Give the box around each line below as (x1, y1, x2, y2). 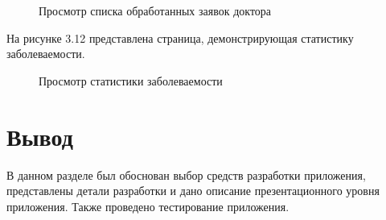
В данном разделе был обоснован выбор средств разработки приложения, (6, 166, 366, 183)
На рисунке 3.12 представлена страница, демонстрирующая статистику (6, 29, 354, 46)
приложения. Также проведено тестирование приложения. (6, 197, 289, 214)
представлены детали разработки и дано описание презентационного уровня (6, 182, 380, 199)
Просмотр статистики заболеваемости (39, 72, 223, 89)
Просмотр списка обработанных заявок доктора (39, 2, 272, 19)
